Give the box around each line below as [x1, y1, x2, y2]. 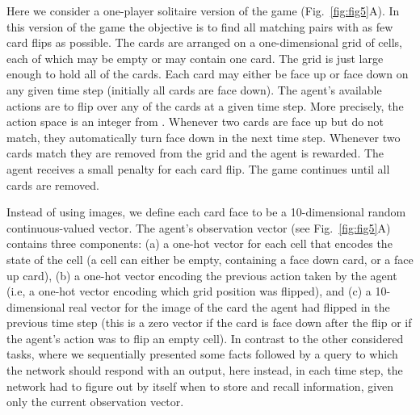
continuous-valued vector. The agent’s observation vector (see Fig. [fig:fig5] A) [6, 219, 391, 236]
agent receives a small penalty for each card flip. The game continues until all [6, 160, 390, 177]
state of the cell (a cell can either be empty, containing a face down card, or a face [6, 250, 414, 267]
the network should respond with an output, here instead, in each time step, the [6, 362, 403, 379]
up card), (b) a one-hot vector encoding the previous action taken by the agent [6, 266, 397, 283]
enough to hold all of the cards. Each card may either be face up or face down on [6, 65, 409, 82]
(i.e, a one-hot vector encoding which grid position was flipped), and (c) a [6, 283, 372, 300]
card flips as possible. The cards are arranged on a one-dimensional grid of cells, [6, 34, 402, 51]
